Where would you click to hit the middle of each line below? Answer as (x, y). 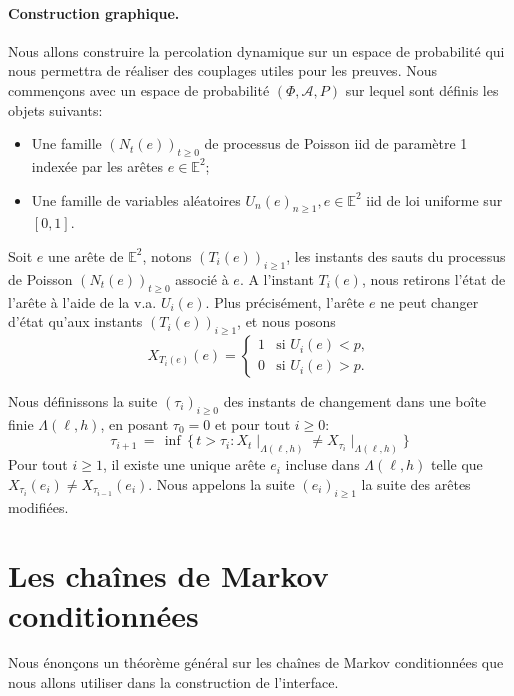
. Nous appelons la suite (221, 483)
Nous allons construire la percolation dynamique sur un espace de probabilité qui (256, 50)
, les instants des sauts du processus (396, 255)
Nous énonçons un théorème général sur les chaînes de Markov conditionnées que (256, 662)
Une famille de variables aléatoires (136, 199)
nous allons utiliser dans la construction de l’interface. (173, 682)
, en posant (134, 423)
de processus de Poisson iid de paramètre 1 (336, 143)
